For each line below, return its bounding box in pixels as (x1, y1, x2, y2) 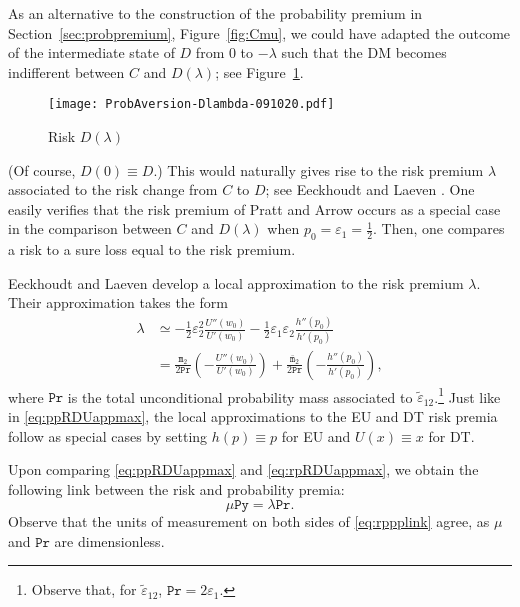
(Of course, (8, 159, 76, 180)
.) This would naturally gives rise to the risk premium (153, 159, 484, 180)
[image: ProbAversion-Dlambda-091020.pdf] (48, 97, 335, 112)
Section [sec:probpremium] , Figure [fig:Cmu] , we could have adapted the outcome (8, 22, 511, 43)
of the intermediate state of (8, 42, 175, 63)
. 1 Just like (434, 383, 501, 407)
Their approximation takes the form (8, 292, 228, 313)
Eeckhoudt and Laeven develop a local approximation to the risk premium (8, 272, 464, 293)
